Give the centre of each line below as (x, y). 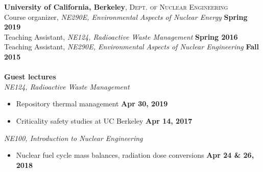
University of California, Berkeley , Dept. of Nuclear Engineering (116, 7)
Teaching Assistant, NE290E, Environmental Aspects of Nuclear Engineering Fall (132, 47)
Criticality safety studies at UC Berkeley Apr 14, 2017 (104, 120)
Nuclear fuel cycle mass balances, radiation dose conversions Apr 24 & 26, (135, 155)
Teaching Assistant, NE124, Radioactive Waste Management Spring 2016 (121, 36)
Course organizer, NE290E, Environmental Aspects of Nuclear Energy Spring (126, 17)
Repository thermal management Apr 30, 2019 (92, 104)
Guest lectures (30, 77)
